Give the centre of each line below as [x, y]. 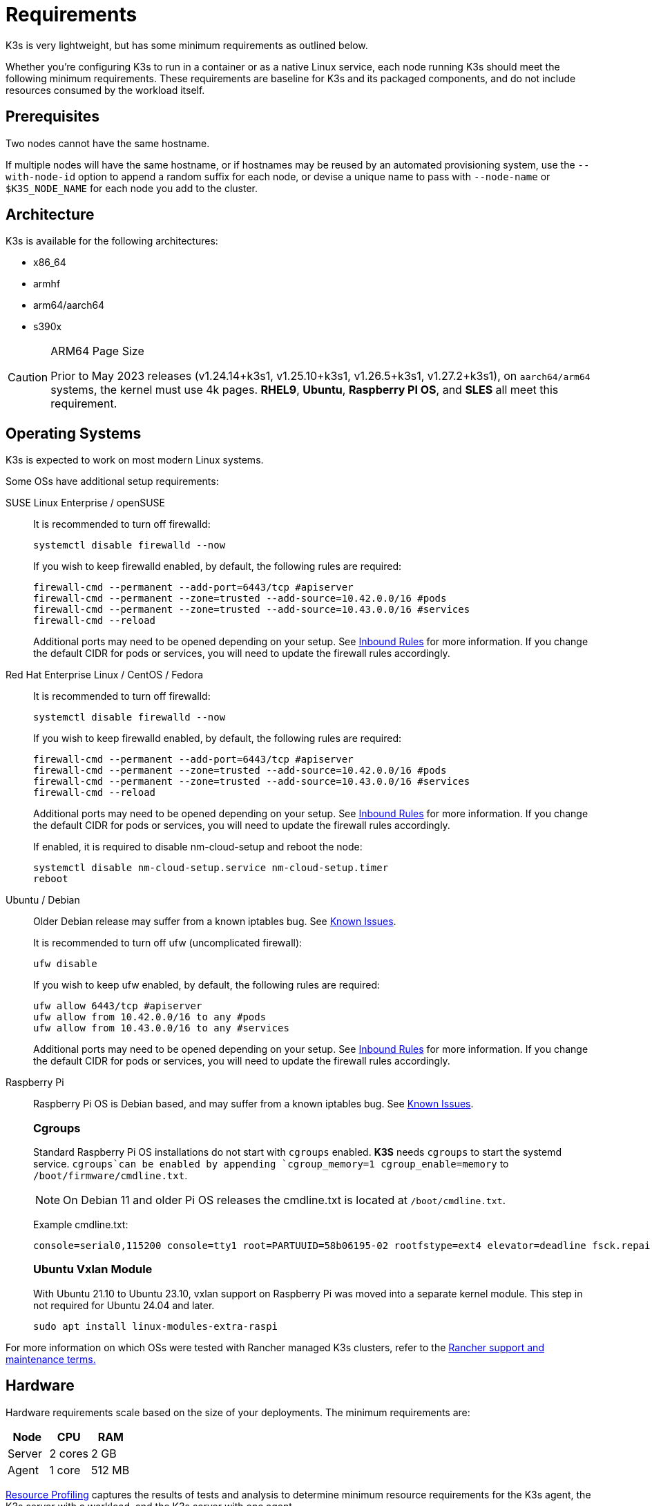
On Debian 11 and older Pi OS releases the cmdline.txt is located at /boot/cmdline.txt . [285, 1200]
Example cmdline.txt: [81, 1225]
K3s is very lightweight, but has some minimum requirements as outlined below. [187, 45]
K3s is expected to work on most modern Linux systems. [135, 460]
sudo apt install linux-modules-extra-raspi [156, 1326]
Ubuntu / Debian [43, 900]
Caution [28, 378]
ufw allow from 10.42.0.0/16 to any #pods [150, 1017]
